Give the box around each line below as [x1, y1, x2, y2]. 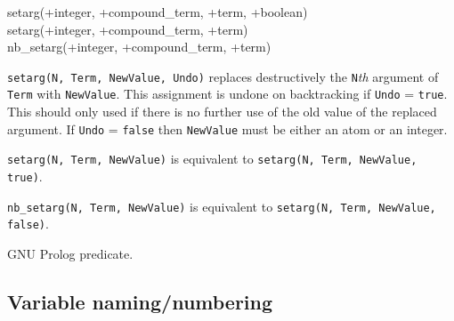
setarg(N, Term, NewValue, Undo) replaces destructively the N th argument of [7, 67, 439, 85]
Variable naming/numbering [7, 287, 273, 315]
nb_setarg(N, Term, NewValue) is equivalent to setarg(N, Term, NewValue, [7, 197, 436, 215]
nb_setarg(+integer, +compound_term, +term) [7, 37, 272, 56]
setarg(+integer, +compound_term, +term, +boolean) [7, 3, 308, 20]
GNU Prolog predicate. [7, 244, 134, 262]
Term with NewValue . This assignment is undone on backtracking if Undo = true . [7, 84, 448, 103]
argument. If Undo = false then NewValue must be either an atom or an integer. [7, 119, 448, 138]
